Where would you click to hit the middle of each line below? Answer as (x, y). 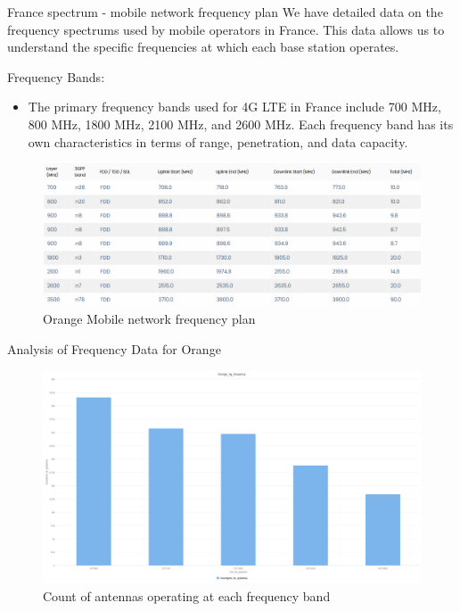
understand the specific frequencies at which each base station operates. (203, 47)
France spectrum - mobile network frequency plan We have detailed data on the (225, 12)
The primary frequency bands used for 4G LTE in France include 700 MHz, (234, 107)
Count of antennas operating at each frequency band (187, 595)
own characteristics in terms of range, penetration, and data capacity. (218, 141)
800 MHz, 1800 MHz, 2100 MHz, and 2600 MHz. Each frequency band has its (241, 124)
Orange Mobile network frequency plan (149, 319)
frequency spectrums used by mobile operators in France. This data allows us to (226, 29)
